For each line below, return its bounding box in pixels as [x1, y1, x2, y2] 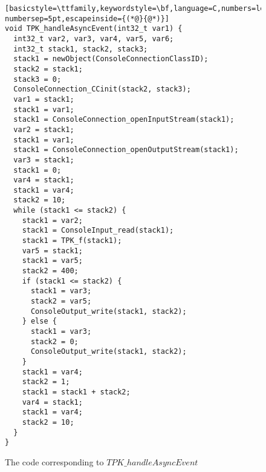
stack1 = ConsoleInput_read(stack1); [22, 226, 174, 235]
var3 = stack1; [13, 155, 74, 164]
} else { [22, 317, 57, 326]
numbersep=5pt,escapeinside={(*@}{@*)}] [5, 14, 170, 23]
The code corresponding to [5, 455, 104, 468]
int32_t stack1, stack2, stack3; [13, 44, 148, 53]
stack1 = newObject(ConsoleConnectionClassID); [13, 55, 209, 64]
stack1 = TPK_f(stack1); [22, 236, 122, 245]
